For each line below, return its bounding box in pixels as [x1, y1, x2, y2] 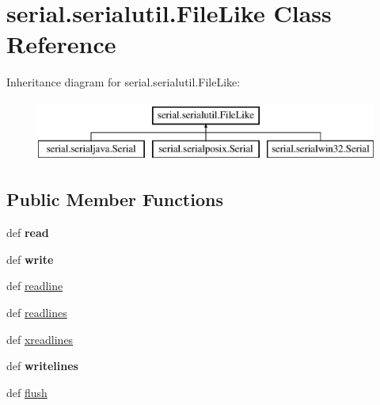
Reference [6, 28, 116, 60]
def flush [6, 384, 47, 400]
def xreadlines [6, 330, 74, 347]
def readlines [6, 304, 67, 321]
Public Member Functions [6, 187, 223, 212]
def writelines [6, 357, 78, 374]
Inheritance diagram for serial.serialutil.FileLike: [6, 74, 241, 90]
